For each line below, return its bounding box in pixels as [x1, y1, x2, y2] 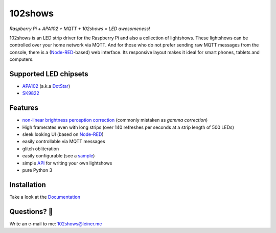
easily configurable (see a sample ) [22, 153, 95, 159]
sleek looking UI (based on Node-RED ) [22, 131, 104, 137]
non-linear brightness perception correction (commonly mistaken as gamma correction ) [22, 117, 208, 123]
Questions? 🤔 [9, 207, 53, 216]
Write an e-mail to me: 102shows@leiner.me [9, 220, 102, 227]
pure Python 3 [22, 167, 53, 173]
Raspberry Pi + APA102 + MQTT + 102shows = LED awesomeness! [9, 26, 150, 32]
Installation [9, 180, 46, 189]
